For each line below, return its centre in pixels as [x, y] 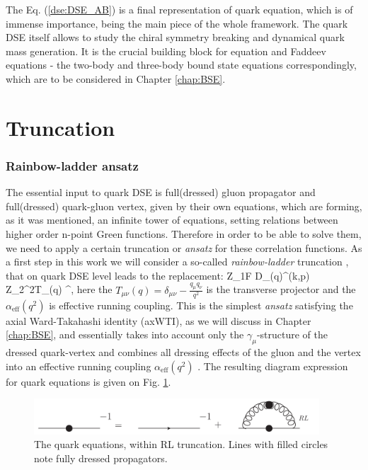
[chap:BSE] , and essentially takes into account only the [125, 334]
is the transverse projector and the [281, 289]
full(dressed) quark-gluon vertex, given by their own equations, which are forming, [184, 206]
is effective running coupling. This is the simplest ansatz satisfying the [201, 305]
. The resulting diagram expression [273, 366]
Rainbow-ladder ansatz [72, 165]
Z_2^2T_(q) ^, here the [59, 289]
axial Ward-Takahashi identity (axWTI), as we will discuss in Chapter [159, 320]
